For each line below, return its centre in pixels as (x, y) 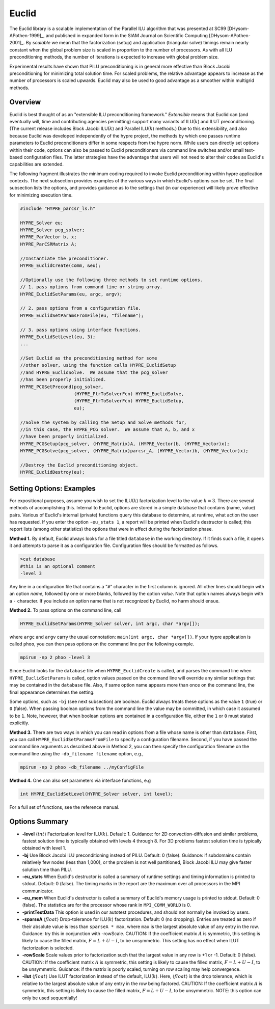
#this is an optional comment (58, 566)
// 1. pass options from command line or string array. (91, 287)
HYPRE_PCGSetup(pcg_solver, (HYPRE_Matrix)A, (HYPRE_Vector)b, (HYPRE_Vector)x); (125, 444)
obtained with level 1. (44, 848)
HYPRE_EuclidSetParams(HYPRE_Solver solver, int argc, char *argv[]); (110, 624)
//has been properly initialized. (63, 380)
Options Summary (39, 822)
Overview (25, 102)
